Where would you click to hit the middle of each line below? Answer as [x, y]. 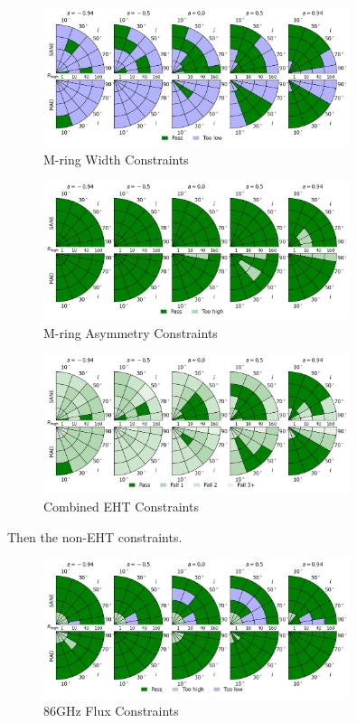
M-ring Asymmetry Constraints [131, 332]
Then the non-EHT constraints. [95, 536]
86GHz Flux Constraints [111, 710]
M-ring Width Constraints [116, 159]
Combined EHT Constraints [121, 507]
